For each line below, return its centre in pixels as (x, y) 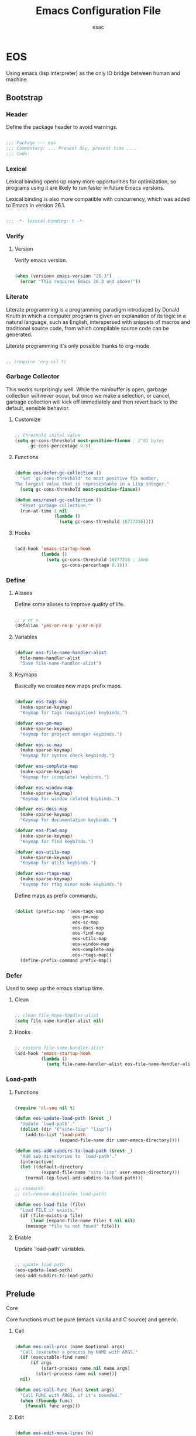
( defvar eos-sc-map (38, 745)
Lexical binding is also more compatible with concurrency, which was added (98, 199)
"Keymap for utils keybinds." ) (58, 863)
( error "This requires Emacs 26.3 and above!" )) (80, 282)
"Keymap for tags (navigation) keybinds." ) (74, 713)
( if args (41, 1363)
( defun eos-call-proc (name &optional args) (70, 1346)
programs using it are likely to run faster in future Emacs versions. (85, 188)
